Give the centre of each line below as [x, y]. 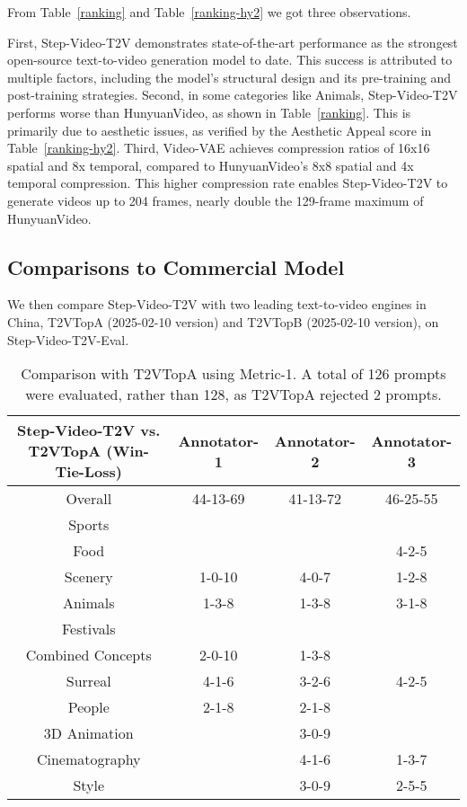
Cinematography [88, 759]
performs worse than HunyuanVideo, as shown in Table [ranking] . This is [209, 112]
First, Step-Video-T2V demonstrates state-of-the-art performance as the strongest [233, 42]
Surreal [88, 681]
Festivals [88, 629]
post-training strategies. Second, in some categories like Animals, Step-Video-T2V [233, 95]
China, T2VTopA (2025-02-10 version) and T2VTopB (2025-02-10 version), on [223, 321]
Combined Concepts [88, 655]
